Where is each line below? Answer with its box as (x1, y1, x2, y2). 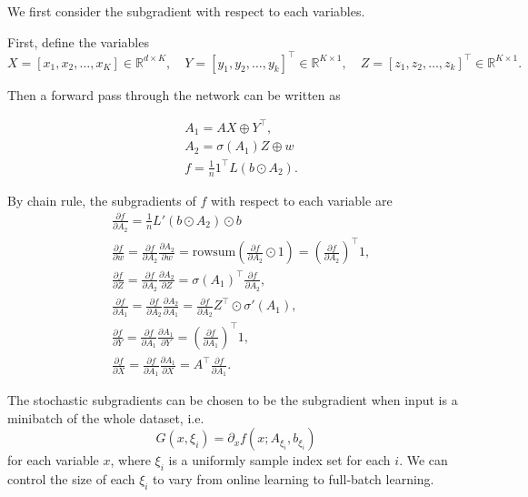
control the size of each (7, 469, 135, 488)
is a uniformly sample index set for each (168, 451, 391, 470)
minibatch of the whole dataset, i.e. (7, 408, 204, 427)
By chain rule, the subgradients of (7, 190, 196, 209)
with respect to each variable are (210, 190, 393, 209)
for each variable (7, 451, 99, 470)
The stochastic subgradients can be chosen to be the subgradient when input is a (7, 390, 458, 409)
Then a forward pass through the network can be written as (7, 85, 341, 104)
